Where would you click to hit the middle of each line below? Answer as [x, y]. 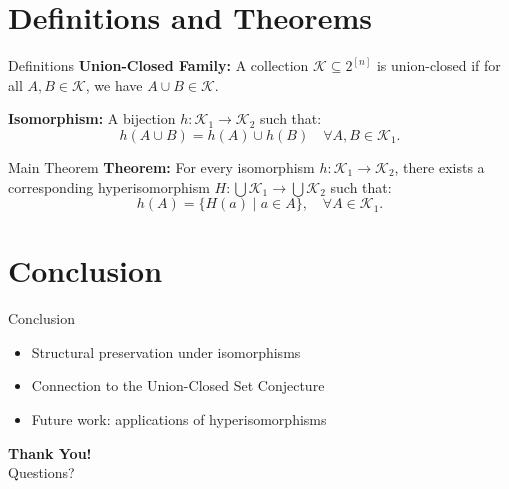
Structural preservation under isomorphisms [166, 351]
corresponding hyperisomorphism [109, 186]
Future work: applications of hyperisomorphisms [179, 419]
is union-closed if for [438, 65]
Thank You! [50, 452]
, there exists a [439, 166]
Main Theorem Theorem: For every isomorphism [161, 166]
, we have [114, 84]
